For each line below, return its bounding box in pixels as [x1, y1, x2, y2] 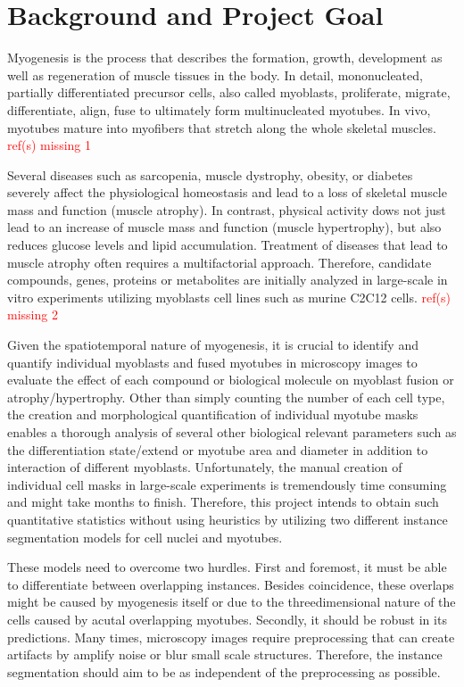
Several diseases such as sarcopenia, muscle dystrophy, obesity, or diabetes [7, 165, 413, 184]
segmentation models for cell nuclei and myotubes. [7, 527, 283, 546]
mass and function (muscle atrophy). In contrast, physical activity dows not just [7, 200, 446, 219]
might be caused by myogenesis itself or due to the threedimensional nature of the [7, 592, 456, 611]
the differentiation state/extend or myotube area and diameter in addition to [7, 440, 428, 459]
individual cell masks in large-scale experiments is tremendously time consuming [7, 475, 447, 493]
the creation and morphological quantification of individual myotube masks [7, 405, 418, 424]
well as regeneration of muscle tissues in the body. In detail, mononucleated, [7, 65, 423, 84]
